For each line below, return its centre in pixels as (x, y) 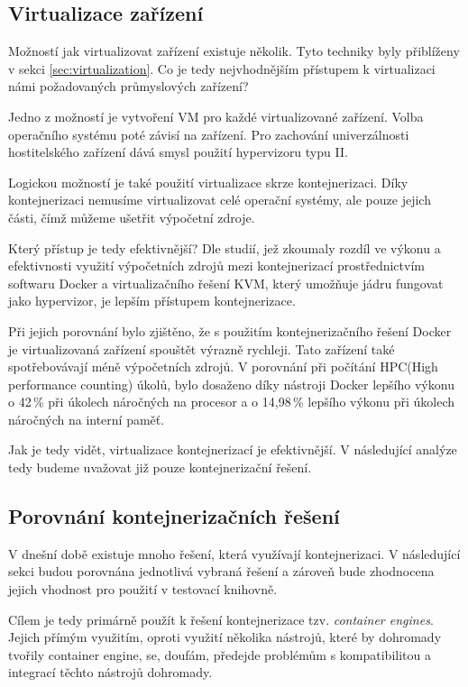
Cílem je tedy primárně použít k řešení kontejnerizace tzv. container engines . (221, 619)
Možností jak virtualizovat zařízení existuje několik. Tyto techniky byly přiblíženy (234, 51)
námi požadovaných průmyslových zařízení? (128, 86)
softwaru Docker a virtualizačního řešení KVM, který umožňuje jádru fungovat (226, 283)
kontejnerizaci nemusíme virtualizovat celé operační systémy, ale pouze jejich (220, 200)
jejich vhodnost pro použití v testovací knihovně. (143, 589)
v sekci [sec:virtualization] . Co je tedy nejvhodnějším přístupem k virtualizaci (222, 68)
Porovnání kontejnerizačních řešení (174, 516)
